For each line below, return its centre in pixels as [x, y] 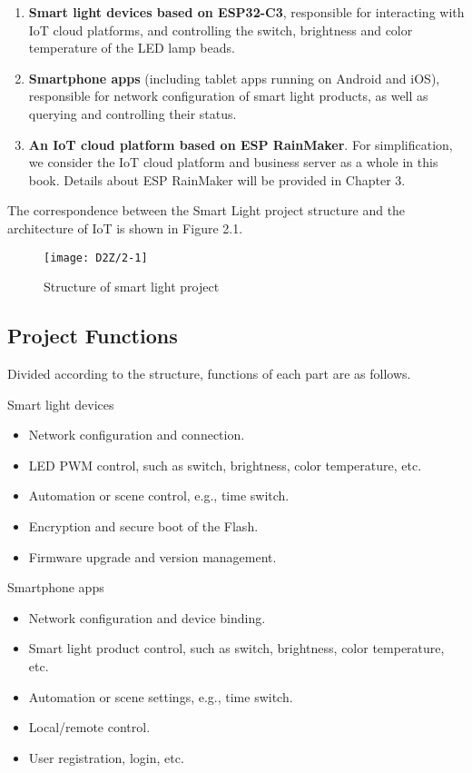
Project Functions [93, 336]
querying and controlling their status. [133, 113]
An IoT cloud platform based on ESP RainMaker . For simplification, [241, 144]
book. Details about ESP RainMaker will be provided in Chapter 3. [217, 179]
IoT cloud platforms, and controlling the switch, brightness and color [221, 30]
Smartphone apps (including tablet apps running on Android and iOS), [234, 78]
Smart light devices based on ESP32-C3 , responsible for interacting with [246, 12]
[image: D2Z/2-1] [96, 258]
